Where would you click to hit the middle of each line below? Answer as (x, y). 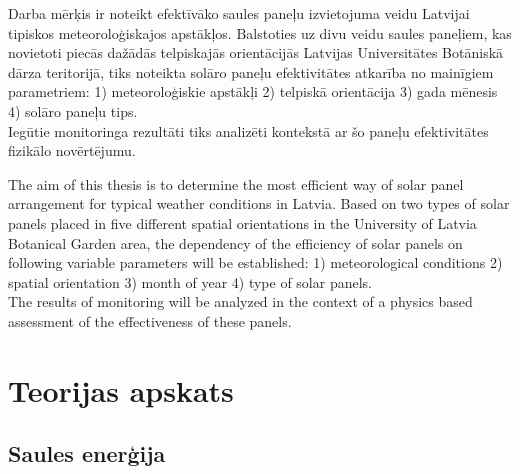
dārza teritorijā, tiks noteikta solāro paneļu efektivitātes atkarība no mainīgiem (251, 71)
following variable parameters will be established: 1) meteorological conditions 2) (255, 262)
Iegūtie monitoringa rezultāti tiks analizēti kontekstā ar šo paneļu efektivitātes (248, 130)
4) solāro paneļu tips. (73, 110)
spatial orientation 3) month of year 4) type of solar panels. (190, 281)
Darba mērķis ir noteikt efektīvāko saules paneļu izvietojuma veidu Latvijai (239, 13)
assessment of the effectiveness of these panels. (150, 320)
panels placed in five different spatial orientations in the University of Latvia (242, 222)
